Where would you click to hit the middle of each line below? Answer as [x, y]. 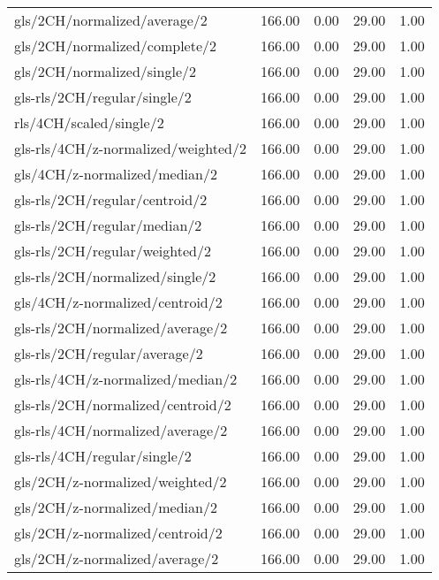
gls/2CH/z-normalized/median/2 [116, 507]
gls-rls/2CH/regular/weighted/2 [113, 251]
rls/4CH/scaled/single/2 [89, 122]
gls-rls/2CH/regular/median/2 [108, 225]
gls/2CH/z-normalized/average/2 [117, 558]
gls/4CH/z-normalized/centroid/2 [118, 302]
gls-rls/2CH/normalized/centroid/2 [123, 404]
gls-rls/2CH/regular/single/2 [103, 97]
